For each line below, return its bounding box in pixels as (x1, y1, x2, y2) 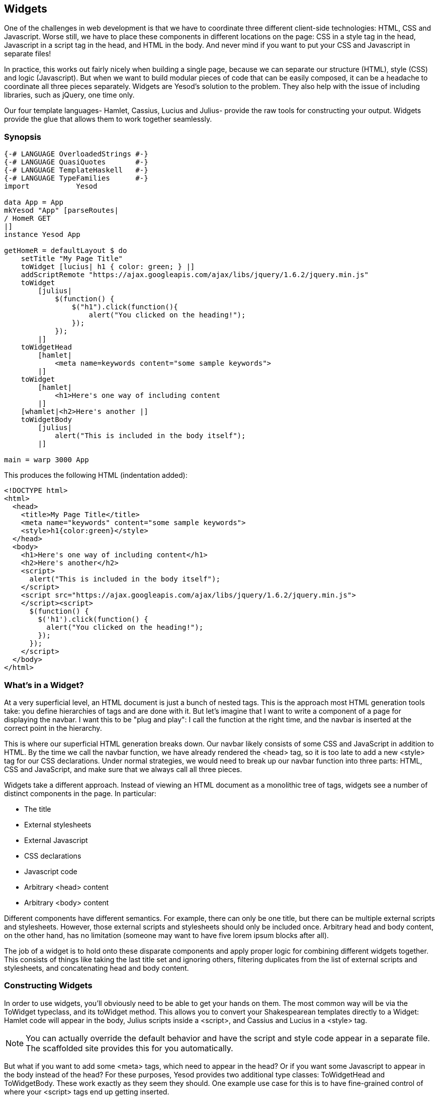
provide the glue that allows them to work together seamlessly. (4, 115, 212, 124)
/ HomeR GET (4, 214, 51, 223)
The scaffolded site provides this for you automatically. (26, 1043, 233, 1053)
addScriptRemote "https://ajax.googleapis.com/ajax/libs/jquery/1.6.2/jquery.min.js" (21, 271, 369, 279)
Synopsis (4, 131, 41, 142)
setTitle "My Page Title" (21, 255, 123, 263)
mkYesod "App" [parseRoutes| (4, 206, 119, 215)
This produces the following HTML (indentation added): (4, 471, 188, 480)
